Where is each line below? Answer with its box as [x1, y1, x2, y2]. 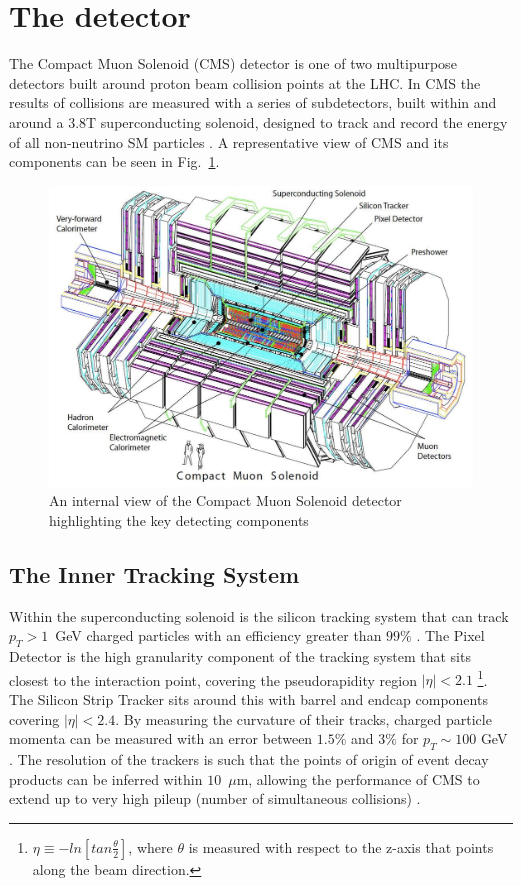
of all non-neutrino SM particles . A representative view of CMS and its [9, 131, 449, 152]
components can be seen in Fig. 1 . [9, 151, 220, 172]
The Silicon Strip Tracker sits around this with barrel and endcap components [9, 688, 488, 709]
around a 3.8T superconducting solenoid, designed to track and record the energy [9, 111, 508, 132]
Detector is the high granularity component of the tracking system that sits [9, 646, 471, 667]
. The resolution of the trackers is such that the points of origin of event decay [9, 748, 489, 769]
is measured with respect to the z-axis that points [188, 836, 494, 857]
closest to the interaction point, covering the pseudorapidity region [9, 669, 417, 690]
